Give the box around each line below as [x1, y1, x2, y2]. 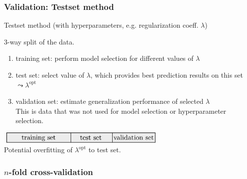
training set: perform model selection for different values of [15, 53, 194, 63]
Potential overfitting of [4, 144, 73, 155]
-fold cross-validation [8, 165, 93, 178]
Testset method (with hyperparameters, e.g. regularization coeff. [4, 20, 199, 30]
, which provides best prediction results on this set [90, 70, 243, 80]
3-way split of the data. [4, 36, 75, 46]
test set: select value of [15, 70, 84, 80]
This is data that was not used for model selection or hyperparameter [15, 105, 226, 116]
